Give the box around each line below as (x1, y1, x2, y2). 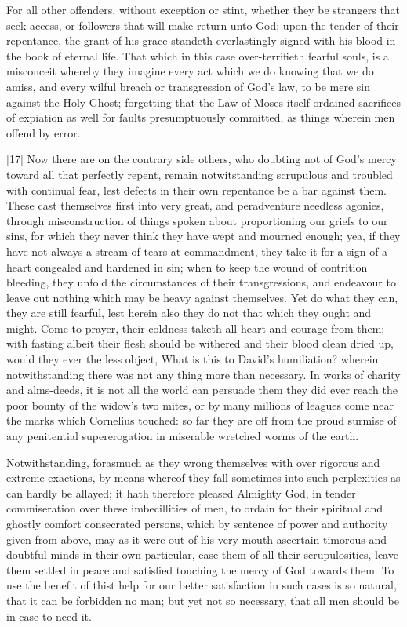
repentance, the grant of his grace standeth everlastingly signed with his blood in (6, 32, 396, 49)
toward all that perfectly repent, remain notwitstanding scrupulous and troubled (6, 166, 393, 182)
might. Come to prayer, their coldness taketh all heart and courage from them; (6, 319, 385, 336)
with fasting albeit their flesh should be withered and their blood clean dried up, (6, 335, 394, 352)
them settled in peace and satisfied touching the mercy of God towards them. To (6, 561, 394, 578)
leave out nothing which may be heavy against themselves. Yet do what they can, (6, 289, 398, 305)
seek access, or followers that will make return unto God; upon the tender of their (6, 16, 399, 33)
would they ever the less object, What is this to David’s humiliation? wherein (6, 351, 379, 367)
